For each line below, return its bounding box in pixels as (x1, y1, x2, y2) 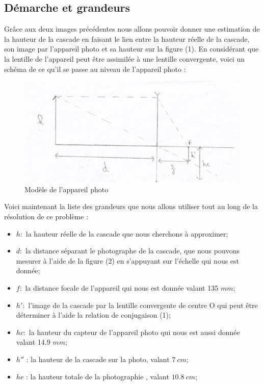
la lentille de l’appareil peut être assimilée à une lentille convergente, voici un (4, 53, 245, 64)
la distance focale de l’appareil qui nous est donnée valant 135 (25, 283, 219, 293)
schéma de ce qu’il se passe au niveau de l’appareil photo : (4, 63, 186, 74)
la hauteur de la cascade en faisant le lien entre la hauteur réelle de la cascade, (4, 33, 250, 44)
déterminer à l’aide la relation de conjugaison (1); (16, 310, 171, 320)
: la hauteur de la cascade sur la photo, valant (26, 354, 170, 364)
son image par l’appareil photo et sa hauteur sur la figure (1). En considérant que (4, 43, 259, 54)
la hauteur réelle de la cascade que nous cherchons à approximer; (25, 228, 228, 239)
